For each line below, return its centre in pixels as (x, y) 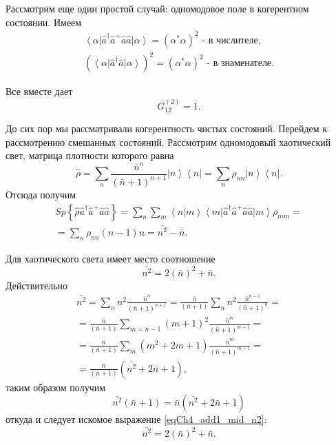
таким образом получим (56, 387)
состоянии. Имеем (44, 22)
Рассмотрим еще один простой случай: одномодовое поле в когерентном (157, 8)
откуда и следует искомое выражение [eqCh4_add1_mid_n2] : (136, 419)
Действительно (37, 285)
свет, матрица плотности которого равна (90, 155)
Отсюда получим (41, 194)
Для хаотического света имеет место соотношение (111, 258)
